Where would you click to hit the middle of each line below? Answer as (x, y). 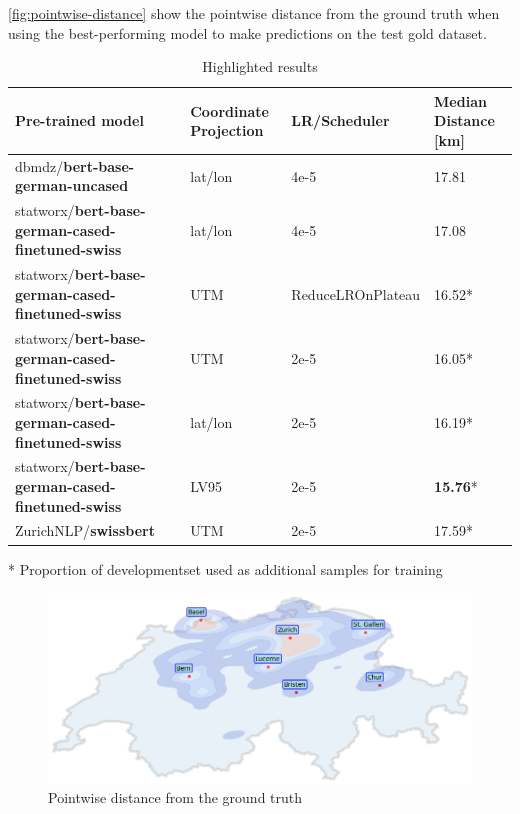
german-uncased (72, 185)
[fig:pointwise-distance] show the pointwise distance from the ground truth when (254, 13)
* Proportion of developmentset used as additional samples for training (225, 568)
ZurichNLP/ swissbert (85, 530)
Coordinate (229, 110)
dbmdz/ (39, 165)
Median (460, 100)
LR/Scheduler (340, 120)
